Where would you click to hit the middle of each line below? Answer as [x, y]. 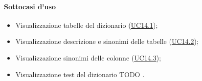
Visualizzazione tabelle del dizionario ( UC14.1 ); [87, 25]
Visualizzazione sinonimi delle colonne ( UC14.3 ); [88, 57]
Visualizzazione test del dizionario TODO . [80, 74]
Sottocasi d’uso [30, 6]
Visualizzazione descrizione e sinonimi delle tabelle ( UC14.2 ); [107, 41]
